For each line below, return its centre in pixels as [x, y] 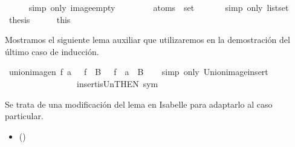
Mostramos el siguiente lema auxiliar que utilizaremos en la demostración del [147, 40]
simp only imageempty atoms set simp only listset [159, 7]
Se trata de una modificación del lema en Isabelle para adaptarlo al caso [139, 104]
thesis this [40, 19]
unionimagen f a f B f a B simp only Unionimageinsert [138, 72]
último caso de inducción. [52, 51]
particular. [24, 116]
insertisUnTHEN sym [117, 83]
